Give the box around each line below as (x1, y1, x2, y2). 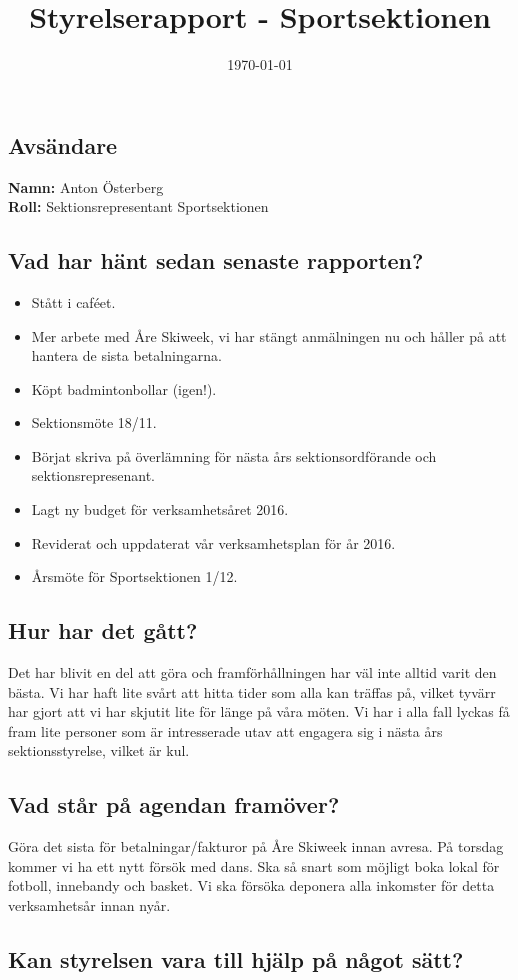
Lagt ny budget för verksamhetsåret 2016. (31, 499, 289, 520)
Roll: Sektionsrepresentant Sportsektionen (8, 196, 269, 217)
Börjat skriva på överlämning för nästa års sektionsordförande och (31, 445, 437, 466)
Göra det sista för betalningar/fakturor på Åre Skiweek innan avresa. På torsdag (8, 836, 504, 857)
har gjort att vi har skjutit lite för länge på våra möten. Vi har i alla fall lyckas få (8, 701, 510, 722)
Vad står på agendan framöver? (8, 789, 340, 820)
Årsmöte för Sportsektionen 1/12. (31, 566, 238, 587)
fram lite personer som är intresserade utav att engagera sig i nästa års (8, 720, 443, 741)
